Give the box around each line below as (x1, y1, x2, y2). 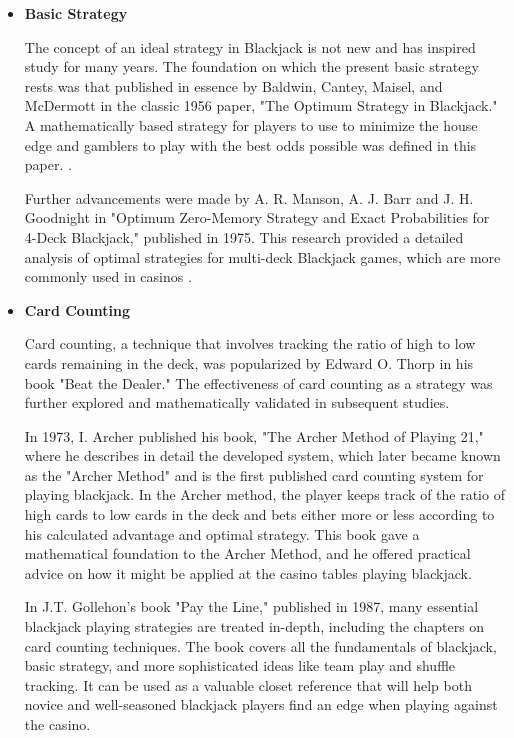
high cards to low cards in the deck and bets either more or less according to (24, 504, 495, 525)
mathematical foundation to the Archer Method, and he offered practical (24, 543, 471, 564)
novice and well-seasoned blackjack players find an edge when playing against (24, 694, 498, 715)
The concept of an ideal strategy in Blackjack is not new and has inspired (24, 36, 476, 57)
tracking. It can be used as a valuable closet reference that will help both (24, 674, 472, 695)
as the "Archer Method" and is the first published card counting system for (24, 464, 484, 485)
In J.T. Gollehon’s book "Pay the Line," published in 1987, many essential (24, 596, 479, 617)
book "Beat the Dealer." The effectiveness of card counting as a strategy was (24, 372, 493, 393)
